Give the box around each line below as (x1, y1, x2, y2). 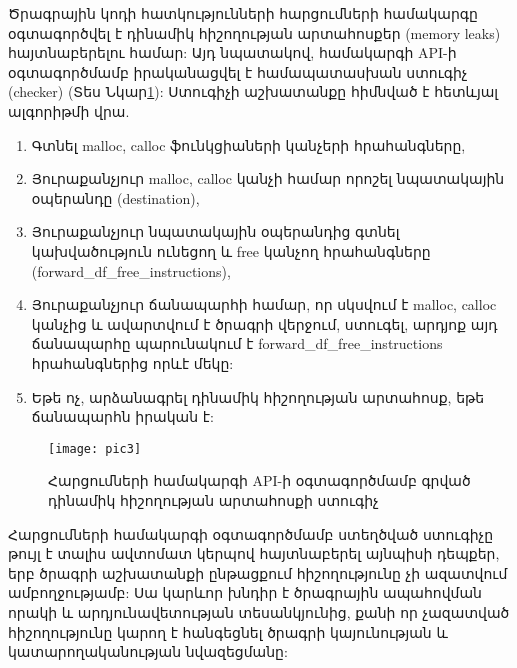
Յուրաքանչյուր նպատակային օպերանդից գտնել (31, 221, 400, 242)
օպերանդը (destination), (31, 187, 200, 208)
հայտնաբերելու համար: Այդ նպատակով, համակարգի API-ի (8, 42, 457, 63)
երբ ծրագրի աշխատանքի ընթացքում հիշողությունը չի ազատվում (8, 562, 508, 583)
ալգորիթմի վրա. (8, 100, 130, 121)
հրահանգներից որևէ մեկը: (31, 352, 234, 373)
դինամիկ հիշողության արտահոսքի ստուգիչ (48, 489, 379, 510)
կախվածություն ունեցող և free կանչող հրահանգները (31, 240, 431, 261)
